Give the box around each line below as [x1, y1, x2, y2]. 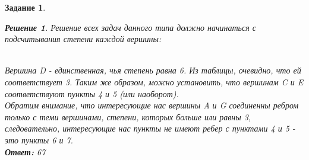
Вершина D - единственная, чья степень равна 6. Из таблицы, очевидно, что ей [5, 64, 301, 76]
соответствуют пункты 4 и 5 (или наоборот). [5, 87, 179, 100]
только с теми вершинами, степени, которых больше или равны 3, [5, 110, 251, 123]
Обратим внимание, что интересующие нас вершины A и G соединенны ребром [5, 99, 299, 111]
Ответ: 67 [5, 145, 46, 158]
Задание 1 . [5, 1, 46, 13]
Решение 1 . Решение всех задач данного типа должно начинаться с [5, 21, 256, 33]
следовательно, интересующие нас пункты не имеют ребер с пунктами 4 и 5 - [5, 122, 295, 135]
